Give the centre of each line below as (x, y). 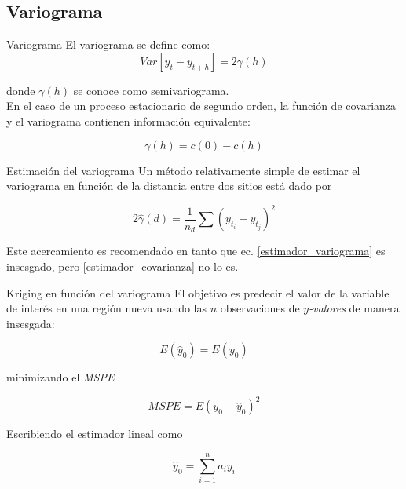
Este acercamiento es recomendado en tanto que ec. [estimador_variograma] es (196, 251)
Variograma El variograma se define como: (108, 44)
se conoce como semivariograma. (151, 90)
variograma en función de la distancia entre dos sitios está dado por (169, 186)
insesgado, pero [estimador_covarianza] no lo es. (123, 266)
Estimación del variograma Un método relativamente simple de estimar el (183, 170)
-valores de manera (354, 308)
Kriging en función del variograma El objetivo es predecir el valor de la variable (198, 292)
